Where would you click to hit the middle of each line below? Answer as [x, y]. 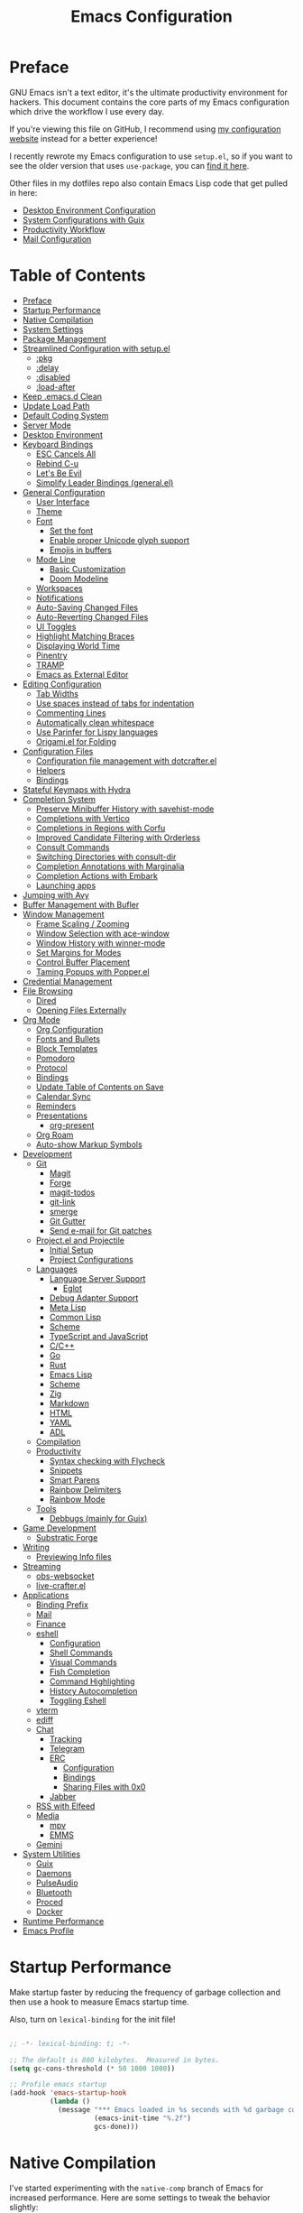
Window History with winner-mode [101, 943]
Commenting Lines [71, 713]
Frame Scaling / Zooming [83, 923]
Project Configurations [91, 1259]
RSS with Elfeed [65, 1806]
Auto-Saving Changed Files [87, 607]
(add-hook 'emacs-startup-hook [68, 2093]
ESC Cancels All [66, 454]
